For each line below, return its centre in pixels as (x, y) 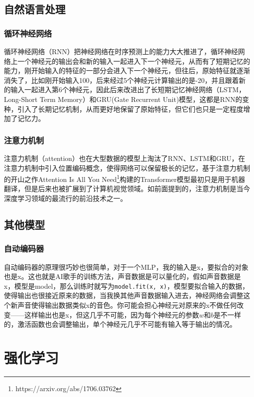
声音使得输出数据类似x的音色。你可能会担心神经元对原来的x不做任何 (127, 305)
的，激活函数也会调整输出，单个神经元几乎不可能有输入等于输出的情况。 (120, 324)
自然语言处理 (35, 9)
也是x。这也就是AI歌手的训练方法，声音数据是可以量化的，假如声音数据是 (122, 276)
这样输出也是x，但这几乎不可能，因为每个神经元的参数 (112, 314)
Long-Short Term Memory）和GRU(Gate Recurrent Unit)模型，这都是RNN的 (123, 99)
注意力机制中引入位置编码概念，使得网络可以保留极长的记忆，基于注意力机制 (127, 168)
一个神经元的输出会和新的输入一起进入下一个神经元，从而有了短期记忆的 (134, 61)
